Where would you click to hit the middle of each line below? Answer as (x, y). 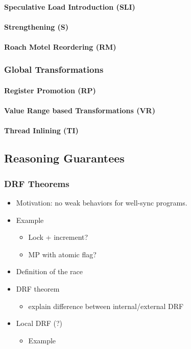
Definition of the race (49, 271)
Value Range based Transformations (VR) (80, 110)
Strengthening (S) (37, 26)
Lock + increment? (58, 237)
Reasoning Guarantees (64, 158)
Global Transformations (54, 69)
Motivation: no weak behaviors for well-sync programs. (102, 202)
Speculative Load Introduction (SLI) (70, 6)
